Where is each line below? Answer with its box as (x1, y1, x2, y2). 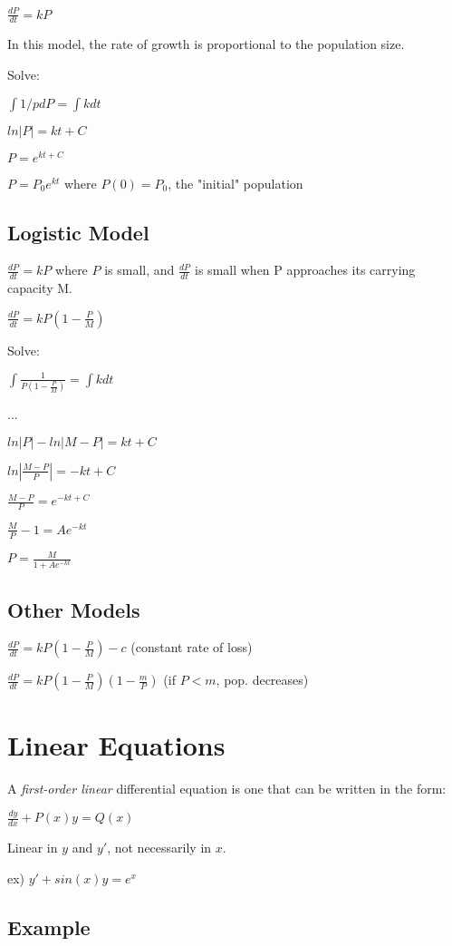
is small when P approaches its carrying (195, 260, 416, 279)
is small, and (104, 260, 175, 279)
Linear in (7, 838, 58, 857)
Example (7, 912, 91, 941)
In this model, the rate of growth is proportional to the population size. (7, 34, 405, 54)
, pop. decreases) (216, 670, 309, 689)
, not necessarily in (107, 838, 212, 857)
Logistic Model (7, 218, 149, 246)
